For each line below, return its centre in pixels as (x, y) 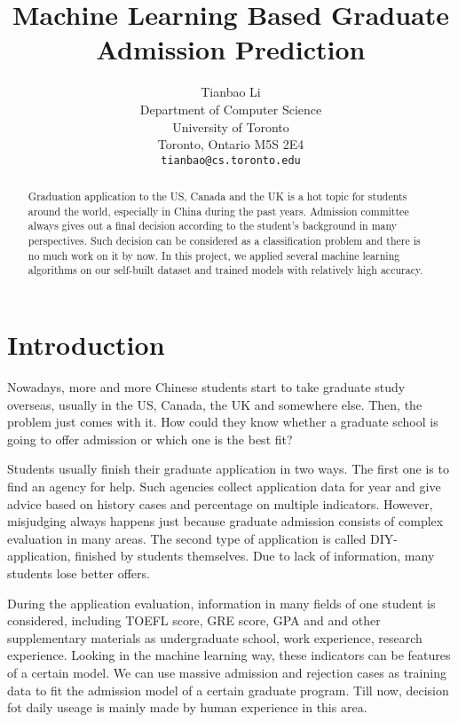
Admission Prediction (231, 49)
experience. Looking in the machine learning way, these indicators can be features (229, 655)
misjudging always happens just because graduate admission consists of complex (225, 521)
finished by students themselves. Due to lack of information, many (255, 556)
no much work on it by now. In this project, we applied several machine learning (214, 255)
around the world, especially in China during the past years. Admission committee (218, 211)
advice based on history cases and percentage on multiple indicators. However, (220, 503)
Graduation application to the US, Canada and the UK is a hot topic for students (217, 196)
